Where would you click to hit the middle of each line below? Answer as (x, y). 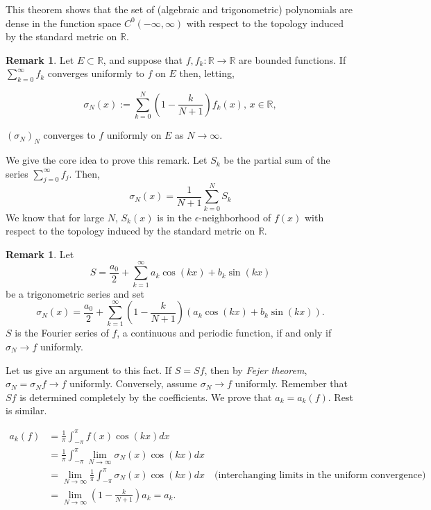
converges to (69, 135)
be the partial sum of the (277, 160)
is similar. (26, 410)
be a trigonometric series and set (75, 293)
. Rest (340, 397)
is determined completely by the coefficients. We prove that (146, 397)
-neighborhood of (235, 217)
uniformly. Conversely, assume (133, 383)
